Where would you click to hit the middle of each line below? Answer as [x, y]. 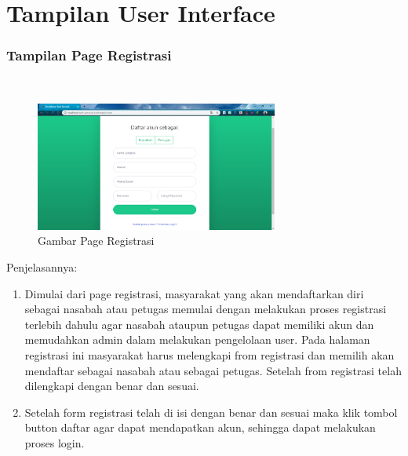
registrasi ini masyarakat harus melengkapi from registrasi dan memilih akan [209, 354]
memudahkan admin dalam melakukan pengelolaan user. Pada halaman [197, 339]
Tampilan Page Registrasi [89, 55]
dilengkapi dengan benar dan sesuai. [112, 386]
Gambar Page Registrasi [96, 241]
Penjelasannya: [42, 267]
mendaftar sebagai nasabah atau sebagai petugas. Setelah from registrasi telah [213, 370]
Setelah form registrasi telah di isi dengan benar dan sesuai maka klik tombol [211, 412]
